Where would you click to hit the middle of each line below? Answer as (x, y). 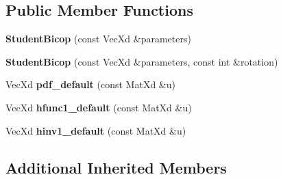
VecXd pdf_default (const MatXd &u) (90, 84)
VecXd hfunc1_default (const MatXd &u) (99, 107)
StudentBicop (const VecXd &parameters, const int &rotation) (142, 61)
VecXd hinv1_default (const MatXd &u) (96, 130)
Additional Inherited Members (116, 167)
